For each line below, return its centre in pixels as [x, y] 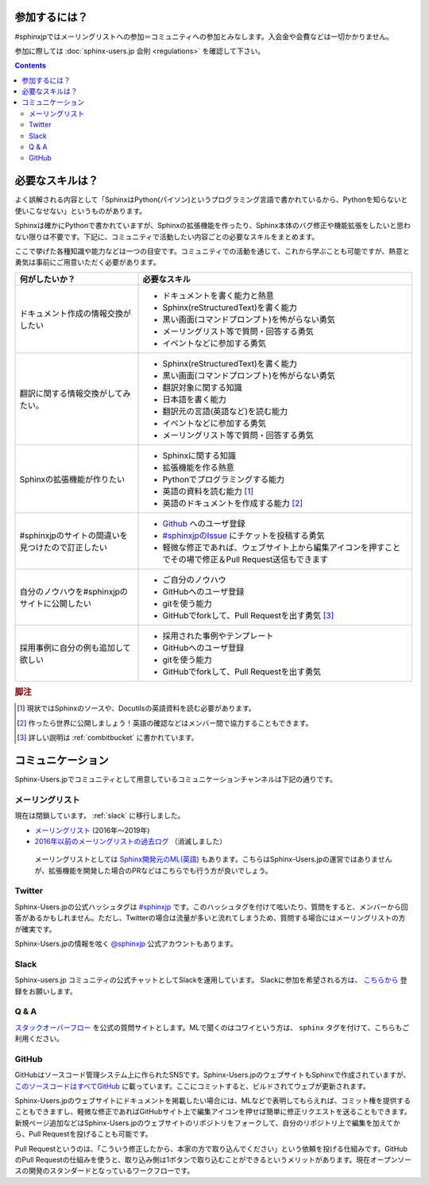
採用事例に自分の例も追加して [75, 648]
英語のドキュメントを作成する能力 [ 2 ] [233, 503]
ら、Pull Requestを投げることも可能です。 [83, 1134]
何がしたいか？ [47, 279]
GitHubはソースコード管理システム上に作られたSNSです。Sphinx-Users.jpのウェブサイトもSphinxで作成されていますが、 [213, 1075]
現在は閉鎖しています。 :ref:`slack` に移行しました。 [100, 815]
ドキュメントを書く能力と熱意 [218, 296]
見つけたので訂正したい [63, 547]
